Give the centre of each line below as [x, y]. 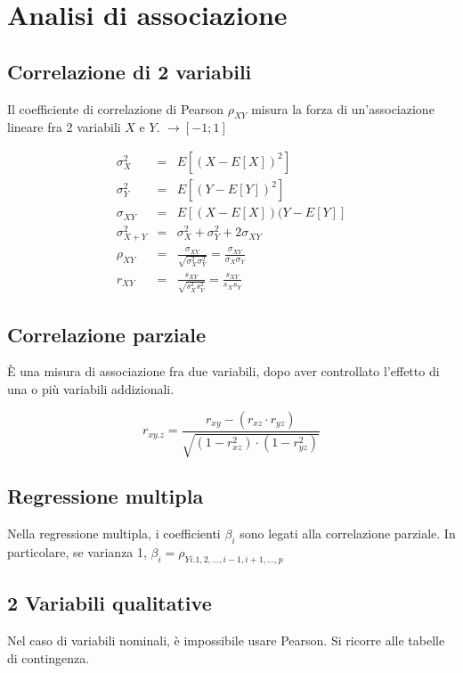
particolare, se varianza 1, [77, 552]
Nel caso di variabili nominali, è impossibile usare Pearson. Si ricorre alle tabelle [226, 640]
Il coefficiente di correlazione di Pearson [116, 108]
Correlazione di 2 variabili [130, 71]
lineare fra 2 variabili [64, 127]
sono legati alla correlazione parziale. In [348, 533]
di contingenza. [49, 657]
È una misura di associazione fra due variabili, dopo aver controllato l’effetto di [223, 371]
